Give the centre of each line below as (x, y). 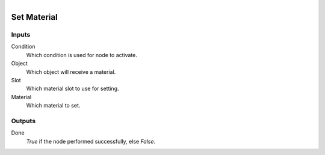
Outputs (23, 121)
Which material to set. (53, 106)
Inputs (21, 34)
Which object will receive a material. (71, 71)
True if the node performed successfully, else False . (91, 141)
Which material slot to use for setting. (73, 89)
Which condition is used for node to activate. (82, 55)
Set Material (34, 17)
